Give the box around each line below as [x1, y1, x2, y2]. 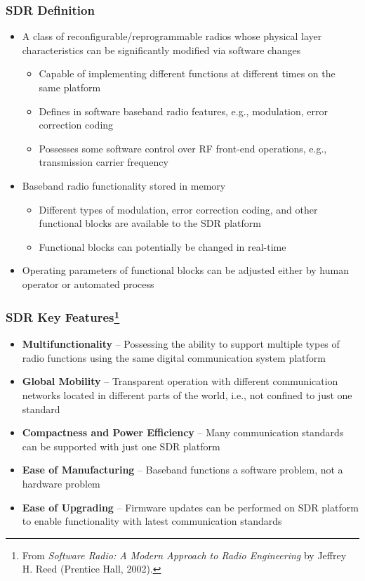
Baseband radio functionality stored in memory [22, 178, 226, 192]
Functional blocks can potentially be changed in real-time [39, 239, 286, 254]
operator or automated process [22, 276, 154, 291]
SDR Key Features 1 [6, 307, 120, 326]
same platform [39, 80, 101, 94]
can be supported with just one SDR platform [22, 438, 220, 453]
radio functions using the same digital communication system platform [22, 350, 326, 365]
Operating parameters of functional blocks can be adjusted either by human [22, 263, 349, 278]
